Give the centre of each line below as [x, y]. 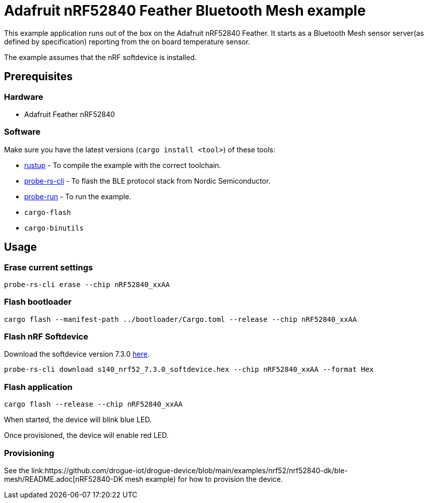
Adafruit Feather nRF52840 [70, 114]
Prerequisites [38, 77]
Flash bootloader [38, 302]
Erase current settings [49, 267]
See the [17, 470]
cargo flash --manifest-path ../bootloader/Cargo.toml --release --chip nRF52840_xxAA [180, 319]
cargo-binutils [54, 228]
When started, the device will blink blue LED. [78, 420]
